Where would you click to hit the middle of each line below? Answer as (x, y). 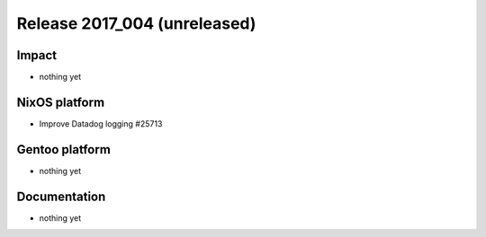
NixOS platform (61, 102)
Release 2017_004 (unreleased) (136, 23)
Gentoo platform (64, 149)
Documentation (61, 196)
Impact (37, 55)
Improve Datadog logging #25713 (101, 123)
